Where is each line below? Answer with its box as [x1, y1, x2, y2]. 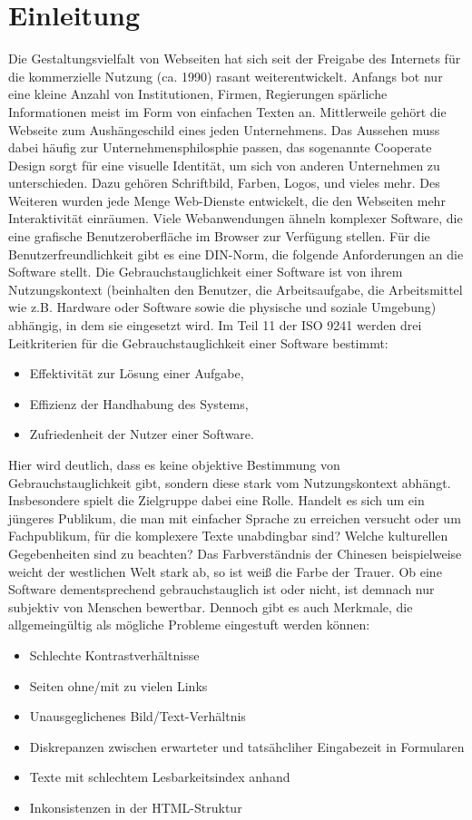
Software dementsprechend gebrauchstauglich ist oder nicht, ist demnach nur [8, 580, 435, 599]
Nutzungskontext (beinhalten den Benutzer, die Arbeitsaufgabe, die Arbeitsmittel [8, 279, 463, 298]
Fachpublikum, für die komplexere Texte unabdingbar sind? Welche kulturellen [8, 526, 448, 545]
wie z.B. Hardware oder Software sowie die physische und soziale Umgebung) [8, 298, 437, 317]
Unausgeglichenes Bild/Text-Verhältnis [29, 707, 246, 726]
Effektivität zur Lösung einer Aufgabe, [29, 364, 244, 383]
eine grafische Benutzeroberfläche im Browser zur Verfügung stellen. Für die [8, 227, 430, 246]
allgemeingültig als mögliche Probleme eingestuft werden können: [8, 615, 370, 634]
